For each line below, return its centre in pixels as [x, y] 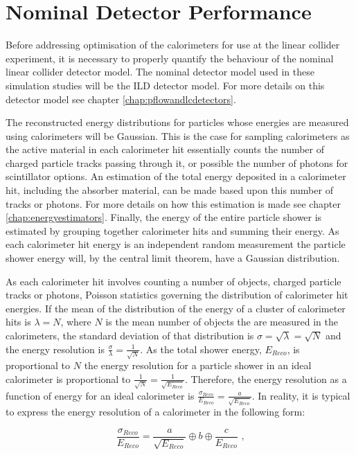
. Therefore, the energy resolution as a [266, 378]
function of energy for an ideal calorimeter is [100, 395]
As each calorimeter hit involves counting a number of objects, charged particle [173, 281]
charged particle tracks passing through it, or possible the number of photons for [177, 162]
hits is [18, 322]
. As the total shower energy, [201, 349]
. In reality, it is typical [301, 395]
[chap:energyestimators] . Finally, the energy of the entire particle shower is [164, 217]
